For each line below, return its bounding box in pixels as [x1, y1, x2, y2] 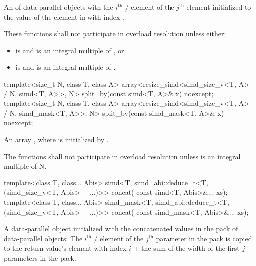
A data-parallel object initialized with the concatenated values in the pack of [4, 223, 238, 234]
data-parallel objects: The [4, 233, 83, 243]
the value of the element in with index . [4, 11, 124, 22]
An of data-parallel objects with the [4, 2, 113, 12]
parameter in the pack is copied [156, 233, 252, 243]
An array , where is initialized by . [4, 134, 109, 144]
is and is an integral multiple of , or [15, 45, 124, 55]
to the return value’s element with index [4, 243, 127, 253]
